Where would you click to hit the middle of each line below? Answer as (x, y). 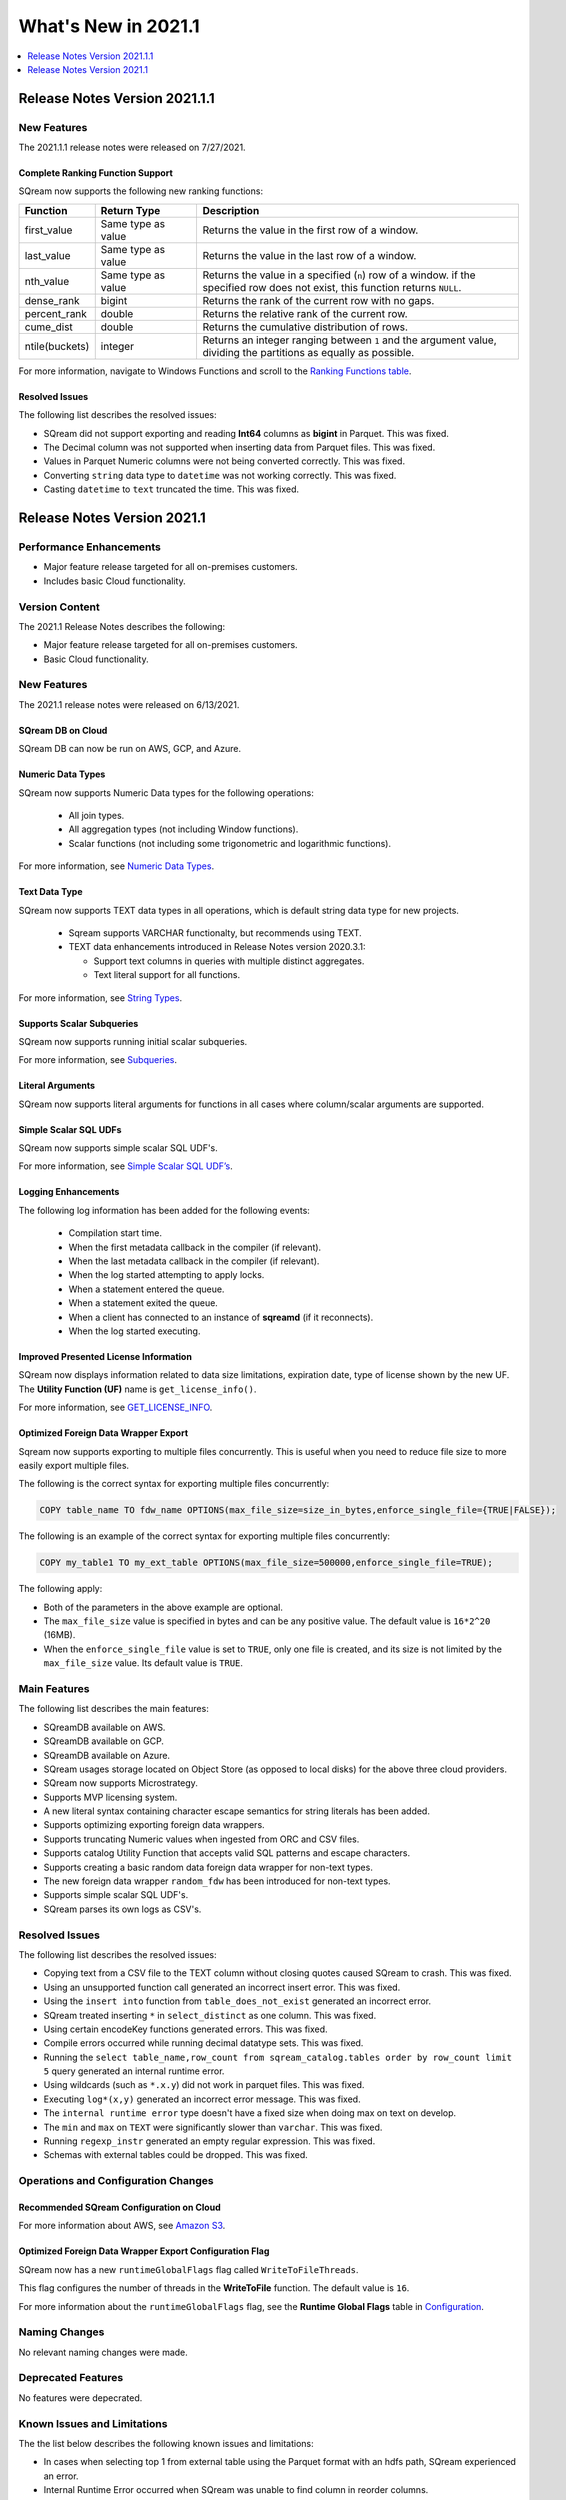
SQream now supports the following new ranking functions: (141, 191)
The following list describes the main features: (113, 1709)
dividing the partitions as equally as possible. (308, 352)
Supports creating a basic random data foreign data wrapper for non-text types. (208, 1867)
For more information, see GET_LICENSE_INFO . (115, 1407)
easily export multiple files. (74, 1465)
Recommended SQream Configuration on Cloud (119, 2207)
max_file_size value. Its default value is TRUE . (143, 1663)
